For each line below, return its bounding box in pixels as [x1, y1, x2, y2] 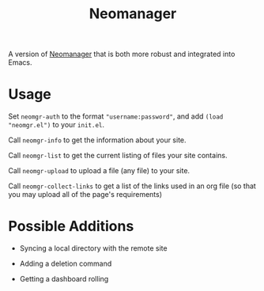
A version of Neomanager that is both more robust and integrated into [8, 49, 236, 59]
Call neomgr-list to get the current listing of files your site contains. [8, 151, 228, 161]
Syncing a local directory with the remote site [19, 244, 168, 253]
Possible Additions [8, 217, 134, 236]
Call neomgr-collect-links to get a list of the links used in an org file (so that [8, 181, 257, 191]
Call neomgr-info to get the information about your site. [8, 135, 187, 145]
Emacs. [8, 58, 32, 67]
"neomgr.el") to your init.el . [8, 120, 105, 130]
